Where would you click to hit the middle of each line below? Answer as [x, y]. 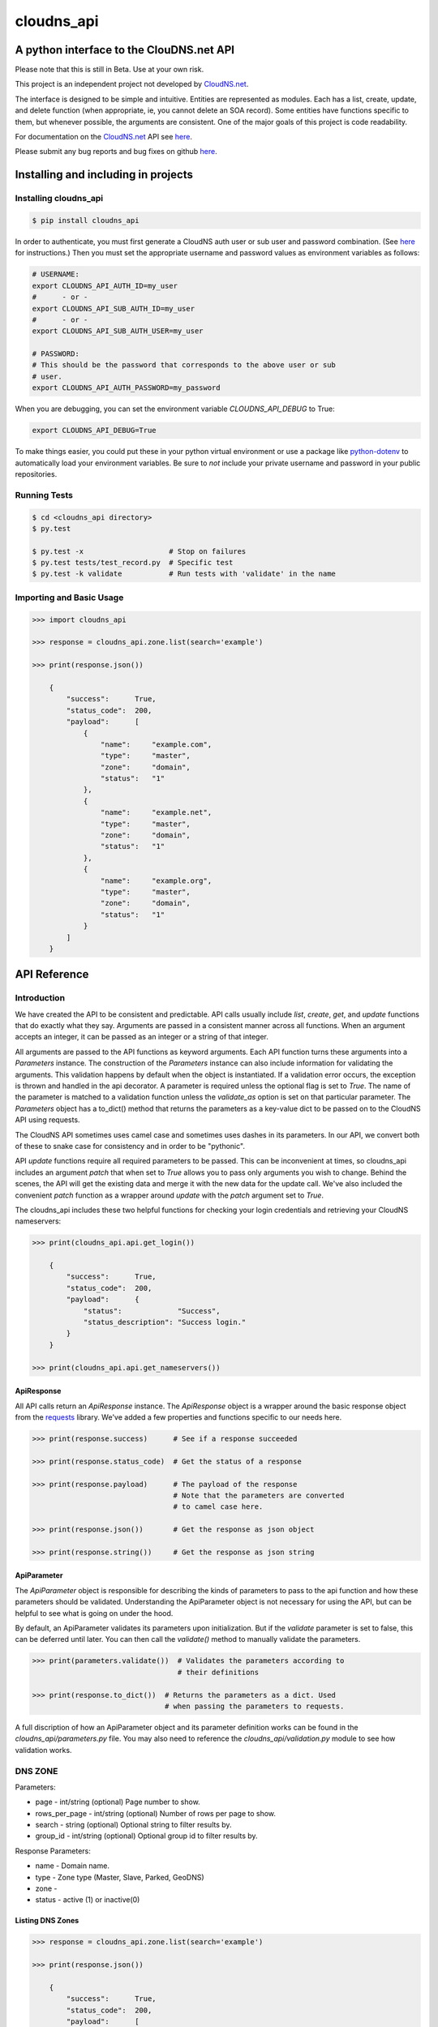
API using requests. [47, 1120]
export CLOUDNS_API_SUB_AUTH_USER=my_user [118, 331]
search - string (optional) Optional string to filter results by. [133, 1825]
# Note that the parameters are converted [259, 1495]
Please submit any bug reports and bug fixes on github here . [116, 152]
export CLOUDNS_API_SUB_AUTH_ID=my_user [113, 309]
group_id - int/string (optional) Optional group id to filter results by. [147, 1836]
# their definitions [218, 1672]
